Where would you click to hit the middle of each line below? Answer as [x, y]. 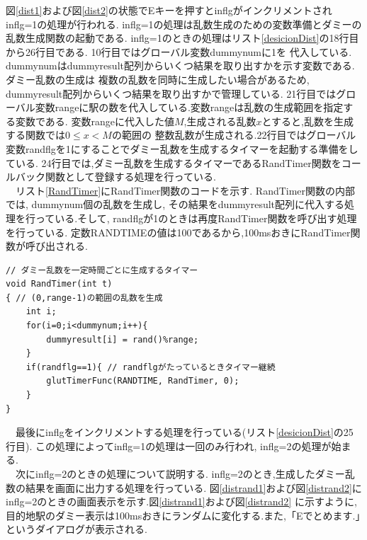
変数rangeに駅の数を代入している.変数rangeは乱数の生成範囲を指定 [189, 107]
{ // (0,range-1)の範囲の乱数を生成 [84, 298]
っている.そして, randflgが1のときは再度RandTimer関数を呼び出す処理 [196, 218]
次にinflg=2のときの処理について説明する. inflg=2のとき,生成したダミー [180, 473]
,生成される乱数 [220, 121]
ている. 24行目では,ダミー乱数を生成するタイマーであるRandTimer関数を [174, 162]
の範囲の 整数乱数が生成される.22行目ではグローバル [234, 135]
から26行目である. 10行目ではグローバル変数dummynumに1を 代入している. [179, 51]
